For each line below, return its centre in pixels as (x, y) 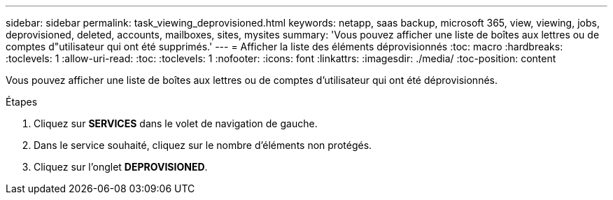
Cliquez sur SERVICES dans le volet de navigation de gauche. (176, 123)
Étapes (22, 102)
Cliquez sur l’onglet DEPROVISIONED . (121, 167)
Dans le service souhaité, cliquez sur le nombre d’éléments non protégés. (203, 145)
